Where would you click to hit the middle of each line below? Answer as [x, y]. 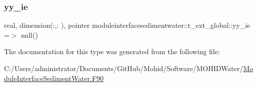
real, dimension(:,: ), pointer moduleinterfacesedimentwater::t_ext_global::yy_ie [127, 25]
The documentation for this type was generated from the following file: [112, 51]
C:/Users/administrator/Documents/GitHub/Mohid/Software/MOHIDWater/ [124, 68]
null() [30, 35]
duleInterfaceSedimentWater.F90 [54, 78]
